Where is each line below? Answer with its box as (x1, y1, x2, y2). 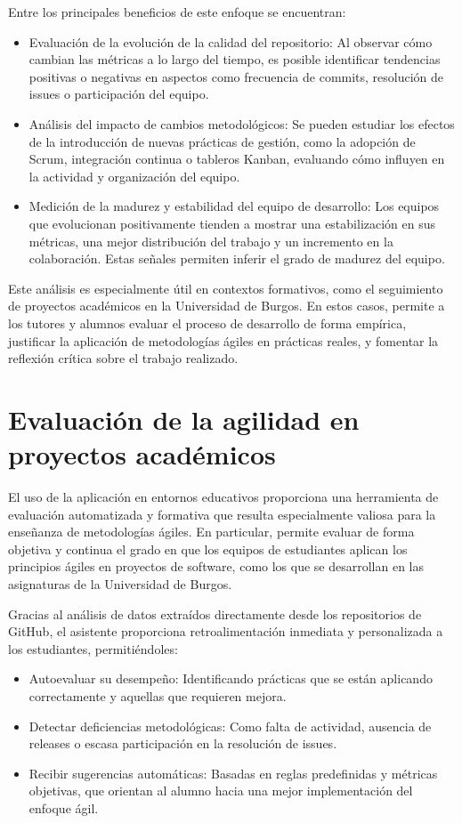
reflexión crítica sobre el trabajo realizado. (8, 349, 239, 367)
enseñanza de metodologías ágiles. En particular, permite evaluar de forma (8, 522, 415, 541)
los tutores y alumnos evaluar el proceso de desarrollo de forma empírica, (8, 313, 407, 332)
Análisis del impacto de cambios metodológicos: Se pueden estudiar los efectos (28, 114, 455, 133)
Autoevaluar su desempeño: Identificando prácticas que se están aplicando (28, 669, 433, 688)
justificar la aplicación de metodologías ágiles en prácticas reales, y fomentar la (8, 331, 439, 350)
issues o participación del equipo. (28, 85, 209, 103)
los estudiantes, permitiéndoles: (8, 639, 178, 658)
